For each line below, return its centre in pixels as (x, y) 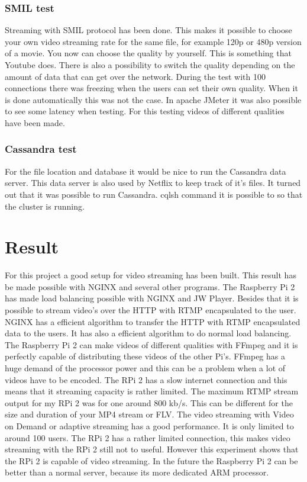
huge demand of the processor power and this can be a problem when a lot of (145, 368)
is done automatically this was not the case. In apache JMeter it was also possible (153, 99)
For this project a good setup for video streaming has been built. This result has (151, 275)
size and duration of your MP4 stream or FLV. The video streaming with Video (149, 414)
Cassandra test (41, 149)
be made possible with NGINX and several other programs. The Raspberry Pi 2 (150, 286)
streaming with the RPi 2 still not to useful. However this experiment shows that (152, 449)
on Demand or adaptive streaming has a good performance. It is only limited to (149, 426)
